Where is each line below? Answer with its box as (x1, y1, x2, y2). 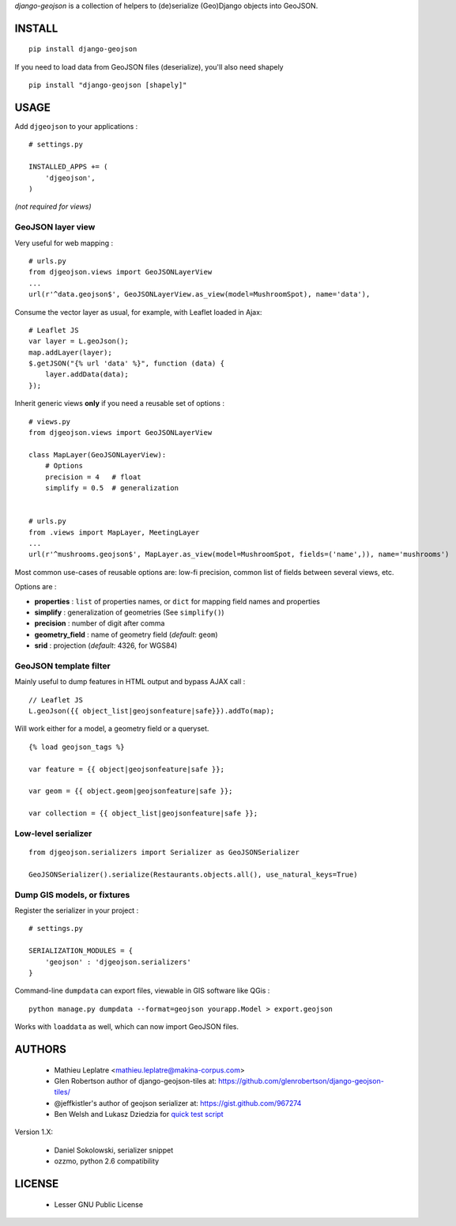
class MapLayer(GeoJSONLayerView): (28, 450, 167, 459)
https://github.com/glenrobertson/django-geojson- (218, 1076, 385, 1085)
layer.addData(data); (44, 370, 130, 379)
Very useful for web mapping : (14, 238, 114, 248)
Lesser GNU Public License (54, 1199, 144, 1209)
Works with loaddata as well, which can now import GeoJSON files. (14, 1022, 239, 1031)
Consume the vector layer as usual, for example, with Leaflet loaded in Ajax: (14, 307, 262, 316)
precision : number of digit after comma (34, 619, 165, 628)
